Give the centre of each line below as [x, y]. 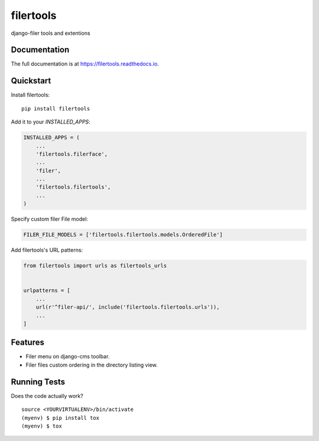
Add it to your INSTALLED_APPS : [51, 122]
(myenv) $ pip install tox [61, 418]
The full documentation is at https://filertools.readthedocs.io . [85, 64]
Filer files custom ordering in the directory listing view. [92, 365]
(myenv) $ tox [42, 426]
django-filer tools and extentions [51, 33]
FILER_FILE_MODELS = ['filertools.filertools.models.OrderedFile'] [123, 235]
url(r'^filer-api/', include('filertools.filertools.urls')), [128, 307]
